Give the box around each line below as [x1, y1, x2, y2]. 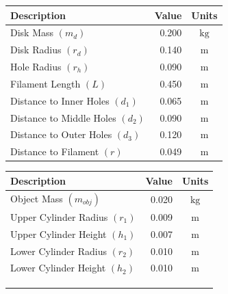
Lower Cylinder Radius [10, 243, 107, 258]
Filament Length [10, 76, 81, 90]
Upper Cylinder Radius [10, 209, 108, 224]
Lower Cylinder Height [10, 260, 106, 275]
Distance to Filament [10, 144, 99, 159]
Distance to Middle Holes [10, 110, 116, 124]
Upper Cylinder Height [10, 226, 107, 241]
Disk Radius [10, 42, 62, 57]
